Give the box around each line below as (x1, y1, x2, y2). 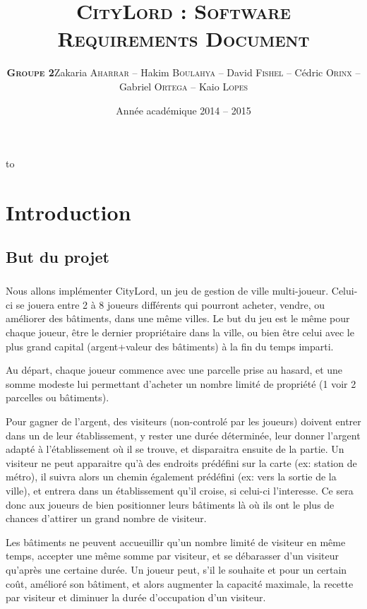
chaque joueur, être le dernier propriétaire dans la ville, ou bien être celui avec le (6, 325, 354, 339)
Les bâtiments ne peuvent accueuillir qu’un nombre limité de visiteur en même (6, 534, 346, 549)
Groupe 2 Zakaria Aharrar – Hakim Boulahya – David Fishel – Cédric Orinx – (6, 65, 361, 80)
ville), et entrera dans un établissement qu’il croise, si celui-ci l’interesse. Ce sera (6, 483, 354, 497)
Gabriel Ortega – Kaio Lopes (119, 78, 248, 93)
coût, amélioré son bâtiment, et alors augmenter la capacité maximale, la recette (6, 576, 354, 591)
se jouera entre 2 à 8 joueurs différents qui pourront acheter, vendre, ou (16, 297, 325, 312)
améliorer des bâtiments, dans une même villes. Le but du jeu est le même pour (6, 311, 350, 326)
